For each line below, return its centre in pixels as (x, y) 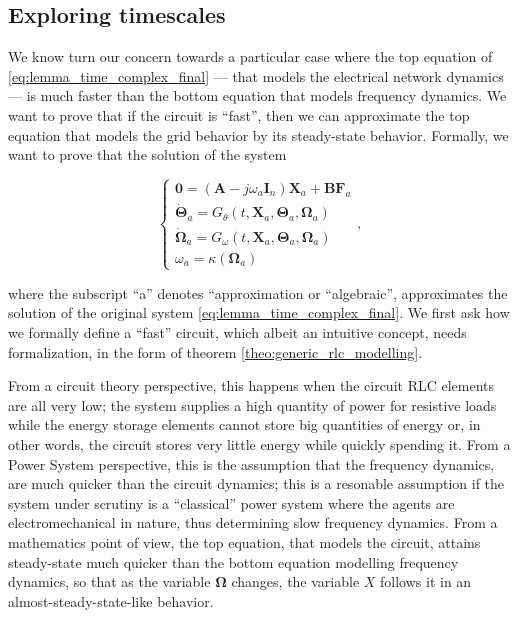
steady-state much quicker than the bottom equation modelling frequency (233, 561)
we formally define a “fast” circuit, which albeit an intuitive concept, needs (237, 332)
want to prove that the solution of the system (147, 154)
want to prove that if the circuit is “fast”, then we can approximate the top (239, 114)
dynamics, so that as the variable (109, 581)
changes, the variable (295, 581)
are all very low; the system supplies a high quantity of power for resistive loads (252, 404)
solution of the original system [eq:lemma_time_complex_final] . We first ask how (259, 312)
